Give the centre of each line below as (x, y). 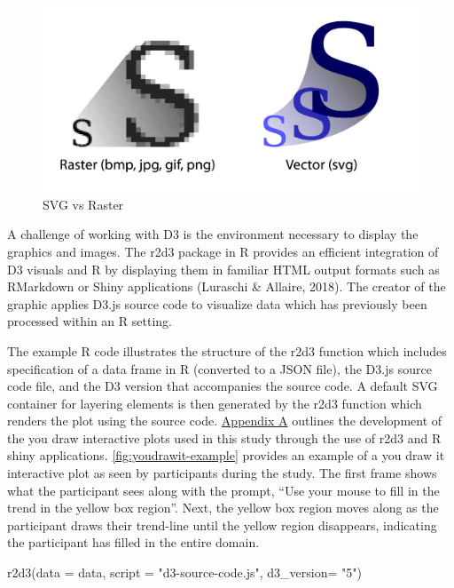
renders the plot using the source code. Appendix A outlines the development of (225, 421)
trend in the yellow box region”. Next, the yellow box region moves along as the (223, 508)
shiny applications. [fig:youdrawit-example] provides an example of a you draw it (226, 455)
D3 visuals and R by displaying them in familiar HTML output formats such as (223, 269)
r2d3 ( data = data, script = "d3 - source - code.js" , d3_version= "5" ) (184, 572)
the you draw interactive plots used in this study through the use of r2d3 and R (224, 437)
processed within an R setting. (90, 321)
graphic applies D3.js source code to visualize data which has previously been (217, 303)
